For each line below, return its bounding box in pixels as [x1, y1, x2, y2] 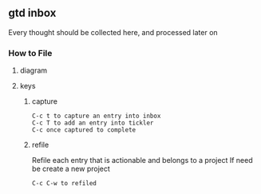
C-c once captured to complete [31, 126, 136, 134]
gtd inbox [8, 6, 57, 20]
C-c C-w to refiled [31, 180, 97, 188]
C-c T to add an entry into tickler [31, 119, 154, 127]
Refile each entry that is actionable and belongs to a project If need [31, 156, 253, 165]
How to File [8, 47, 53, 58]
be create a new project [31, 164, 110, 174]
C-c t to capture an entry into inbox [31, 112, 161, 121]
